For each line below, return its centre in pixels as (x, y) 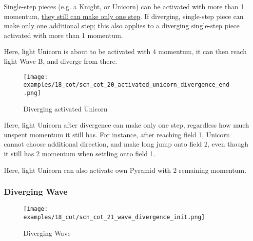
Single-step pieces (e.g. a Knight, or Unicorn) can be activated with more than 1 (124, 6)
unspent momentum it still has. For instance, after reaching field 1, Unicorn (117, 134)
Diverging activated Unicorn (66, 108)
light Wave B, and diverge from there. (61, 61)
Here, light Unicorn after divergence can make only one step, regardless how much (126, 125)
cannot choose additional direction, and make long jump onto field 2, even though (126, 144)
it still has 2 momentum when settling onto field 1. (80, 153)
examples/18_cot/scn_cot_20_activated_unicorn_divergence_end (126, 85)
